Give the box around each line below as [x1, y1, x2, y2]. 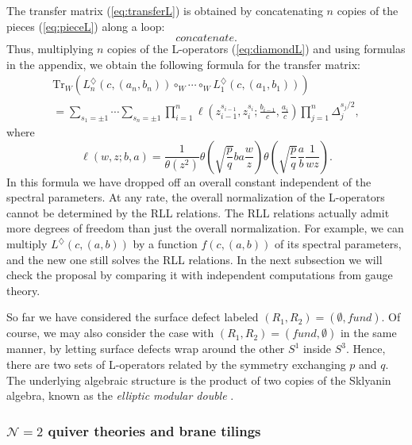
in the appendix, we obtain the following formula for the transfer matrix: [6, 56, 360, 72]
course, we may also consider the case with [6, 324, 214, 341]
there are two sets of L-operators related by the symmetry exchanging [6, 356, 346, 373]
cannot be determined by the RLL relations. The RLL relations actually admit [6, 204, 390, 221]
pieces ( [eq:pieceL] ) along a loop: [6, 17, 165, 34]
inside [302, 340, 332, 357]
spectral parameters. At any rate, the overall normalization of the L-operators [6, 189, 385, 205]
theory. [6, 282, 40, 298]
